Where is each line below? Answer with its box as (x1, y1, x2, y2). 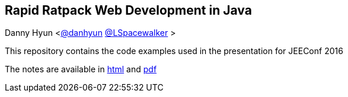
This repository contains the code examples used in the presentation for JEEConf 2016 (5, 46, 343, 56)
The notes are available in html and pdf (5, 64, 157, 75)
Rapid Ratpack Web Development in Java (5, 3, 252, 18)
